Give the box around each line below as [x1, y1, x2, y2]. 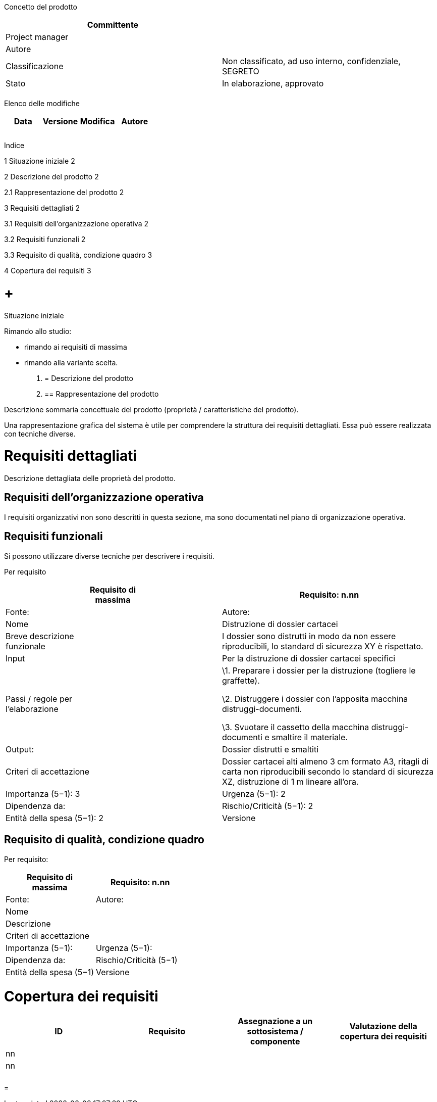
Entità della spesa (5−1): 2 [6, 812, 103, 823]
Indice [4, 141, 25, 150]
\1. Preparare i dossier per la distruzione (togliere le [222, 665, 416, 676]
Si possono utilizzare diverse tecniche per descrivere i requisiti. [4, 551, 214, 560]
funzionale [6, 641, 45, 651]
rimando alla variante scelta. [24, 358, 118, 367]
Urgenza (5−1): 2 [222, 788, 286, 799]
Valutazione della [349, 1021, 417, 1032]
